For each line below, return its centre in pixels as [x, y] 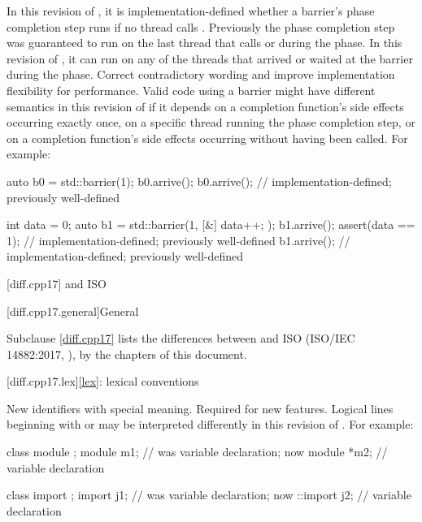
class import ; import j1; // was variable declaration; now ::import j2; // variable [209, 495]
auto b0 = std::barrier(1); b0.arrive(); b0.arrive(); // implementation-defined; [199, 181]
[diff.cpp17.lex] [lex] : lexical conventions [103, 381]
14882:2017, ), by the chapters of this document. [127, 354]
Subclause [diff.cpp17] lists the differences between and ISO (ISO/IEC [181, 338]
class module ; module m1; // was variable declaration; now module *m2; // [197, 452]
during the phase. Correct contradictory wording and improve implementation [201, 74]
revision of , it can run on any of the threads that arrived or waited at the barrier [210, 58]
